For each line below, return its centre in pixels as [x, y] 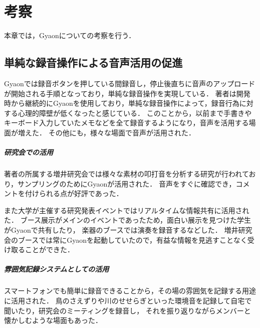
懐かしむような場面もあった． [53, 320]
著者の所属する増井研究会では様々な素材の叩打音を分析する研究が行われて [126, 174]
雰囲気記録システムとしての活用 [57, 269]
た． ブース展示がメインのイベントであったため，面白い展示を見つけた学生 [128, 220]
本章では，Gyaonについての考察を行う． [70, 35]
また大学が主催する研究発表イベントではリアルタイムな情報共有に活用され [127, 210]
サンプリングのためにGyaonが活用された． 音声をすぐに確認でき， [127, 183]
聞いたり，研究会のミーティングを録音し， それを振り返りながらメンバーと [127, 310]
